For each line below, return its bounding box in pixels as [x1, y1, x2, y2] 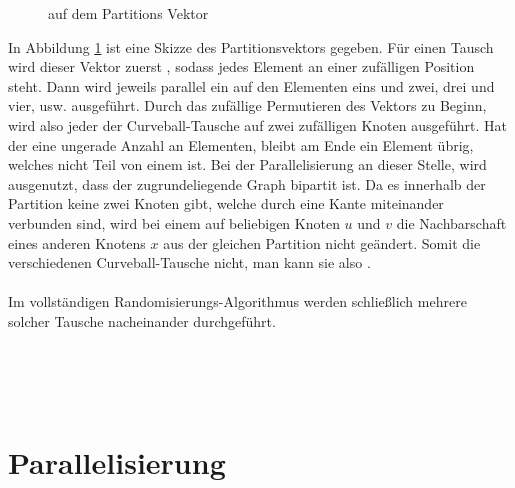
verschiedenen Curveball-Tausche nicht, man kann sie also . [8, 252, 371, 273]
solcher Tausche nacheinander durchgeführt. [8, 310, 276, 331]
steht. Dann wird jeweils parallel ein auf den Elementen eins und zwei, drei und [8, 75, 495, 96]
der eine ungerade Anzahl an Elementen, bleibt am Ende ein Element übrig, [8, 134, 474, 155]
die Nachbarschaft [396, 212, 507, 233]
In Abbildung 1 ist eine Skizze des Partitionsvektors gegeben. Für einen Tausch [8, 36, 494, 57]
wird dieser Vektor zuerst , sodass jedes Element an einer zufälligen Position [8, 56, 475, 77]
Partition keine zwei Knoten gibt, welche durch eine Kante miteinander [8, 193, 444, 214]
